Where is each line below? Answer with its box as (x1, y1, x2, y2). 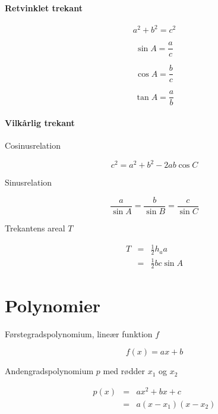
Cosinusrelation (5, 139, 61, 152)
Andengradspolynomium (5, 365, 94, 377)
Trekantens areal (5, 222, 65, 234)
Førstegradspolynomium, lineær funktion (5, 327, 153, 340)
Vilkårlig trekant (5, 117, 75, 129)
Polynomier (5, 293, 100, 317)
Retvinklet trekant (5, 1, 83, 14)
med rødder (103, 365, 145, 377)
